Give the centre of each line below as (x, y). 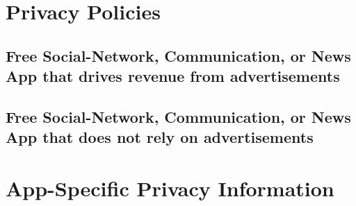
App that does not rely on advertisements (160, 137)
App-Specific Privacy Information (170, 188)
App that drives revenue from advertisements (173, 76)
